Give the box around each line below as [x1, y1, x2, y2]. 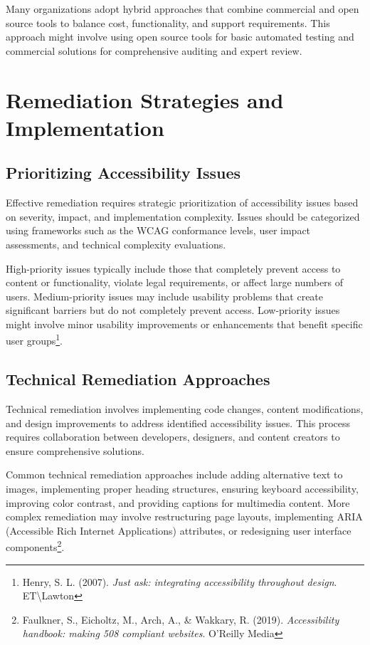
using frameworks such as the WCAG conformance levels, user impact [6, 223, 311, 238]
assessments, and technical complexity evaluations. [6, 236, 226, 251]
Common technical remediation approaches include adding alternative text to [6, 467, 343, 482]
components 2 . [6, 537, 65, 554]
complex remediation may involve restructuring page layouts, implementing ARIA [6, 509, 363, 524]
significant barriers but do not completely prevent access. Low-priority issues [6, 303, 340, 318]
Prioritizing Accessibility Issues [6, 162, 241, 184]
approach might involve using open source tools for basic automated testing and [6, 29, 354, 44]
